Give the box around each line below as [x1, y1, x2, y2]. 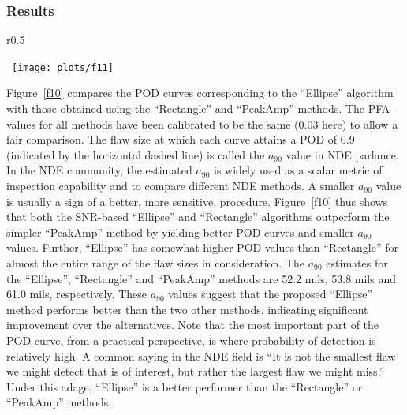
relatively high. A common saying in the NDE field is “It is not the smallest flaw [6, 347, 396, 364]
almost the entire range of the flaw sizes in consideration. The [6, 255, 304, 271]
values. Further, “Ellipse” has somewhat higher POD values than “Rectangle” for [6, 239, 398, 256]
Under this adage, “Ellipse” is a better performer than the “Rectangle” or [6, 378, 363, 394]
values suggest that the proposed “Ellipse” [168, 286, 373, 302]
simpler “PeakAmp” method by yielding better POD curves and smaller [6, 223, 354, 240]
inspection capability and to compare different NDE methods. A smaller [6, 178, 355, 194]
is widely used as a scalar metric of [214, 162, 383, 178]
